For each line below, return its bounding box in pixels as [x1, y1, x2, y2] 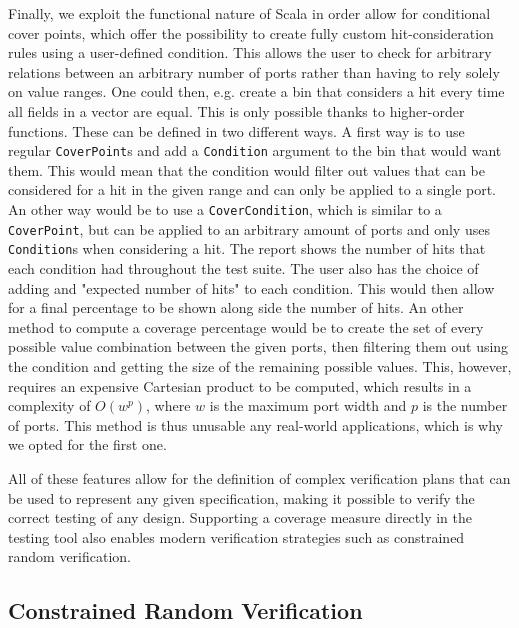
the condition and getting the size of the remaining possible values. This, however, [8, 355, 512, 376]
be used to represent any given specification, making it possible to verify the [8, 487, 475, 508]
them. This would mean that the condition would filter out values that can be [8, 159, 485, 180]
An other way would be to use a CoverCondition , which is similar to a [8, 199, 442, 219]
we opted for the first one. [8, 434, 167, 455]
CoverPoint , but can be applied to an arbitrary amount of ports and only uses [8, 218, 490, 239]
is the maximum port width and [209, 395, 407, 416]
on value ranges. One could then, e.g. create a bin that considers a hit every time [8, 81, 505, 102]
